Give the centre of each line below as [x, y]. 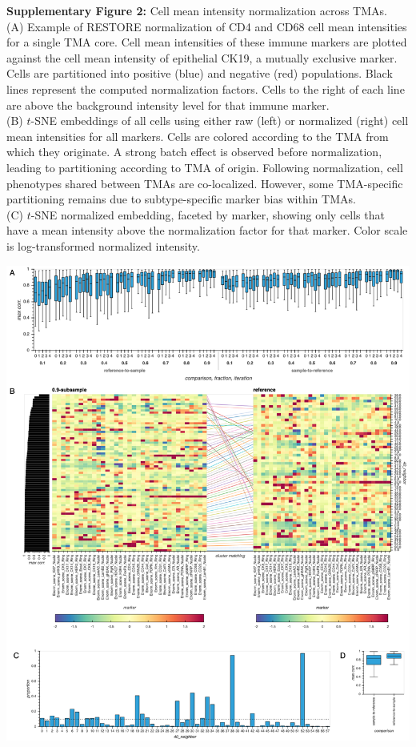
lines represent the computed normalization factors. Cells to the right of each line [206, 88]
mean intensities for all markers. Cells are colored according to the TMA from [198, 136]
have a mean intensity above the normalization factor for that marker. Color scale [207, 230]
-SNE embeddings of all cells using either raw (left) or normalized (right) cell [220, 120]
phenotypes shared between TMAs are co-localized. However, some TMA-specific [205, 183]
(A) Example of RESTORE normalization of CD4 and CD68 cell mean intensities [207, 26]
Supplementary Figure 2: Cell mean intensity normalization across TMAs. [197, 10]
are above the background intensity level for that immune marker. [168, 104]
